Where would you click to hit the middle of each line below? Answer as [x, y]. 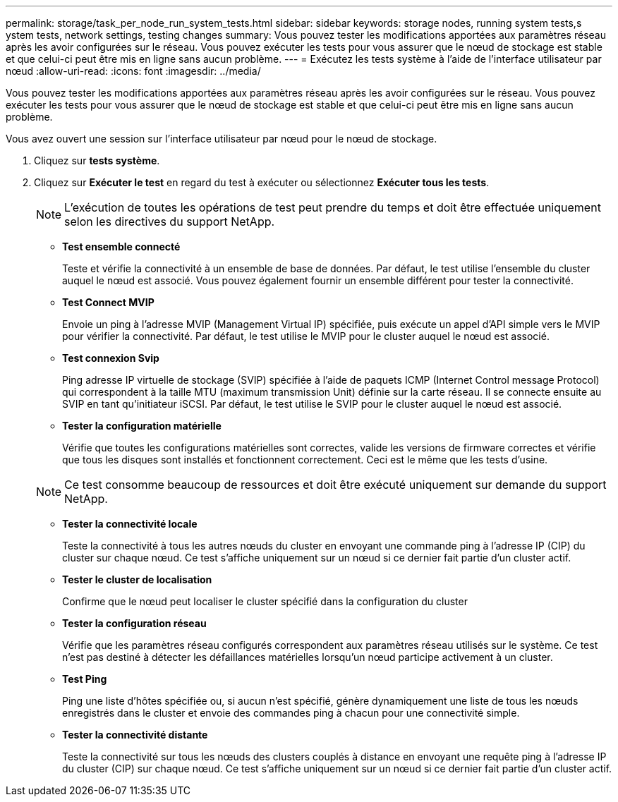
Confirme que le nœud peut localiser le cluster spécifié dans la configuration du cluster [265, 601]
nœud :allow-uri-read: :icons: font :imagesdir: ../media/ [133, 71]
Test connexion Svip [111, 358]
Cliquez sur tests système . [97, 160]
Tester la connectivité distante [135, 735]
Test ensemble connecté [121, 247]
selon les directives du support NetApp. [170, 221]
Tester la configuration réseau [134, 623]
